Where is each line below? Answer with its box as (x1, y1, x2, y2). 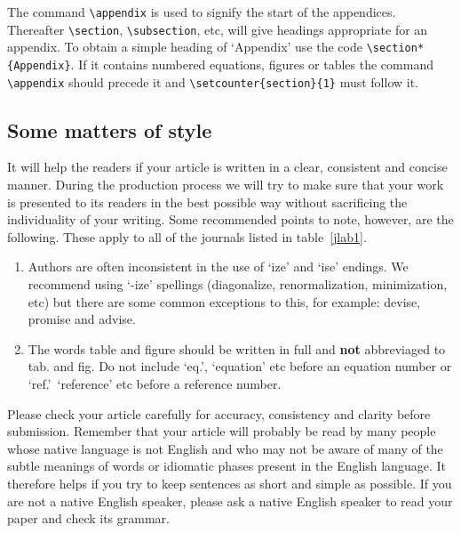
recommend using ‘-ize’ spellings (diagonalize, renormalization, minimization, (28, 275, 448, 294)
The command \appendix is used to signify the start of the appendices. (7, 3, 396, 20)
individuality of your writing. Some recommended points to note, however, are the (7, 210, 454, 229)
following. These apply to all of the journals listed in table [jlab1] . (7, 227, 367, 246)
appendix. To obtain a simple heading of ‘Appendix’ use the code (7, 37, 362, 56)
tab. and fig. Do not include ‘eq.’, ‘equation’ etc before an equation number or (28, 357, 452, 376)
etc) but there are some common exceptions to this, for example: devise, (28, 292, 421, 311)
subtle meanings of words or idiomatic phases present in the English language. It (7, 456, 446, 475)
